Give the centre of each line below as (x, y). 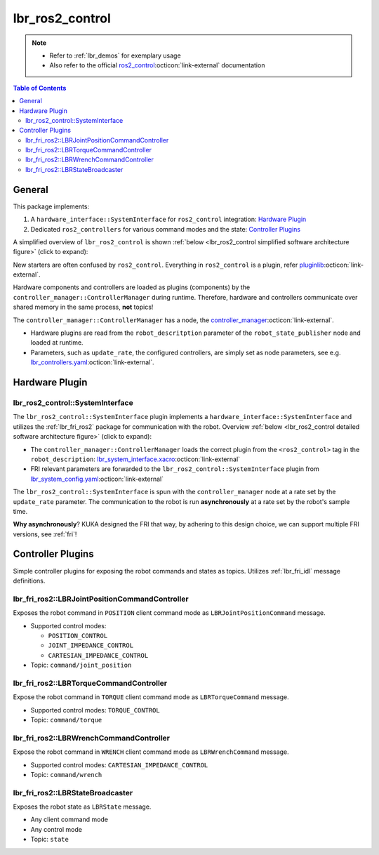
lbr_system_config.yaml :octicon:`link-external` (97, 479)
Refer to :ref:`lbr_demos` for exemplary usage (115, 55)
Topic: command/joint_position (81, 665)
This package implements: (51, 206)
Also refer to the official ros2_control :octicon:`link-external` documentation (157, 65)
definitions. (29, 581)
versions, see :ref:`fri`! (45, 534)
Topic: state (50, 840)
